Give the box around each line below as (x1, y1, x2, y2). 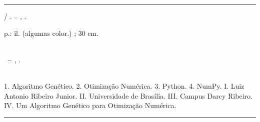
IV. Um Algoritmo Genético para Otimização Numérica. (4, 100, 176, 111)
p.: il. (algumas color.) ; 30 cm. (4, 27, 99, 38)
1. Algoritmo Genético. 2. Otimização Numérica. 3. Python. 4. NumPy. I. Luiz (4, 80, 244, 91)
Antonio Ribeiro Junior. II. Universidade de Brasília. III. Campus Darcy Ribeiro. (4, 90, 252, 101)
